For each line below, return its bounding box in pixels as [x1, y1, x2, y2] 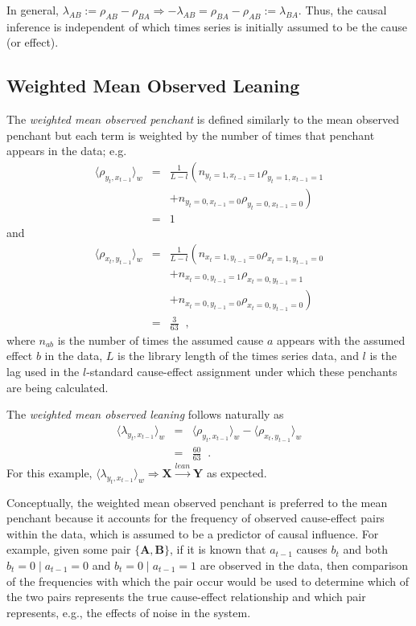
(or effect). [6, 34, 59, 51]
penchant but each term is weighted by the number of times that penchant [6, 126, 375, 143]
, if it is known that [170, 541, 266, 558]
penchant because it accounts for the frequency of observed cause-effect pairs [6, 509, 385, 526]
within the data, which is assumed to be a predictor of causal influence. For [6, 525, 379, 542]
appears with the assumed [276, 331, 406, 348]
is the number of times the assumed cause [57, 331, 264, 348]
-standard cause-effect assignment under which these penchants [86, 363, 397, 380]
